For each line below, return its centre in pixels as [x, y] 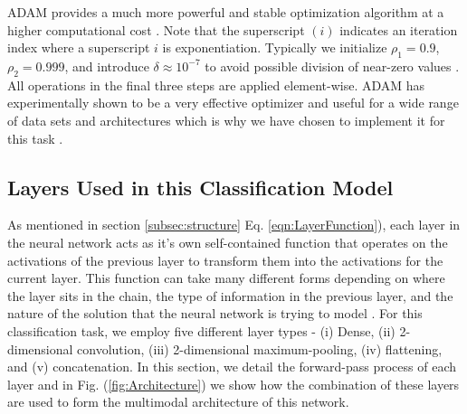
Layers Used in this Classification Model [200, 187]
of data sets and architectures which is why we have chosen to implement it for [226, 120]
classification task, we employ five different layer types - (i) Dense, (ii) [201, 330]
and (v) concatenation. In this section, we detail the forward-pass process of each [232, 367]
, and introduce [107, 66]
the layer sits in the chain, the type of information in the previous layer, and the [230, 295]
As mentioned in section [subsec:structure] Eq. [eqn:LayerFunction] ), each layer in [234, 225]
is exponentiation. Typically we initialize [275, 47]
